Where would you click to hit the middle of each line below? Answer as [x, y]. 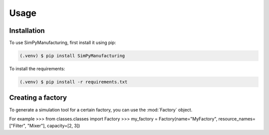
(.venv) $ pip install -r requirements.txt [74, 82]
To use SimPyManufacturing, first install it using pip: [63, 43]
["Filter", [18, 126]
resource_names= [237, 119]
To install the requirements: [37, 69]
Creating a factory [38, 98]
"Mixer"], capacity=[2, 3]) [54, 126]
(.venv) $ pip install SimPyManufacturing [72, 56]
